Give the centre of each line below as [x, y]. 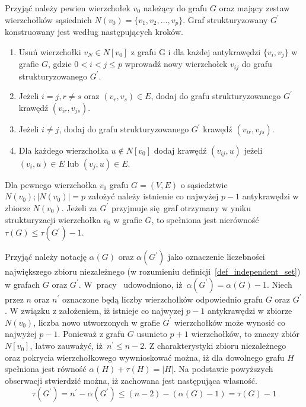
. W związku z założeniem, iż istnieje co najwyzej [94, 311]
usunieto [152, 334]
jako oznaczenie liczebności [216, 257]
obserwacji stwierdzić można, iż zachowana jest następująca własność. [131, 380]
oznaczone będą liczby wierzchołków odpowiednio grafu [162, 299]
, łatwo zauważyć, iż [66, 346]
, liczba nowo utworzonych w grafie [97, 322]
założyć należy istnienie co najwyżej [153, 196]
